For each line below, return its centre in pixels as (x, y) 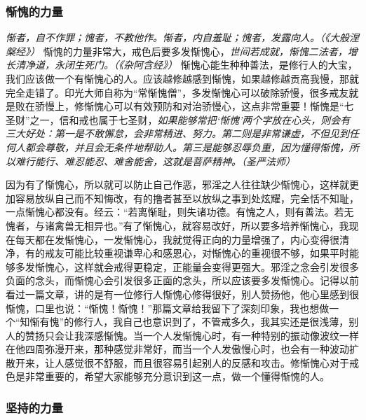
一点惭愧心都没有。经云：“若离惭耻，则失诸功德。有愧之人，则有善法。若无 (180, 212)
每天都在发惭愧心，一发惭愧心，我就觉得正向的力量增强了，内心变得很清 (182, 239)
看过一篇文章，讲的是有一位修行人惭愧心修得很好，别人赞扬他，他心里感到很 (182, 294)
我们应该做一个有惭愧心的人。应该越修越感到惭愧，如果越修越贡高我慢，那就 (182, 78)
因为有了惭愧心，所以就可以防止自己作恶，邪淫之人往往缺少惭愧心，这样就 (177, 184)
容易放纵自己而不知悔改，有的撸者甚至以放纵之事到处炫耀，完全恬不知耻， (187, 198)
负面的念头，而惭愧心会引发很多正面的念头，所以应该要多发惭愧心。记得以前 (182, 280)
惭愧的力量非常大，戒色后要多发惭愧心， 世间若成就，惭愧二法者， (195, 51)
